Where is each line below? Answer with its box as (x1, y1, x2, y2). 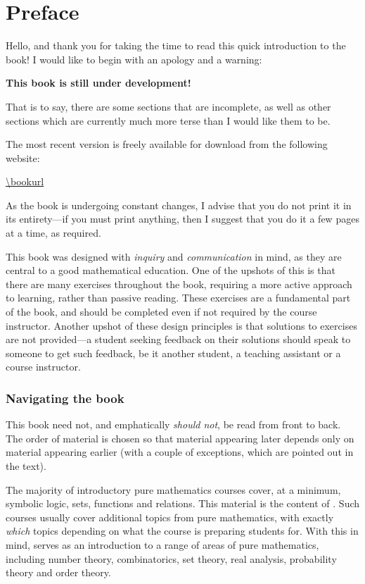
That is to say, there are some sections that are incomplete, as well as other (6, 99, 331, 113)
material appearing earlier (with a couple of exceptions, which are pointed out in (6, 445, 354, 459)
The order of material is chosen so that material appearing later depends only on (6, 430, 354, 445)
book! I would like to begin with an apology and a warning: (6, 51, 262, 66)
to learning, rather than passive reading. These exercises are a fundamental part (6, 290, 351, 305)
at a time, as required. (6, 225, 101, 240)
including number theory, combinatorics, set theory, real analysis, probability (6, 551, 337, 566)
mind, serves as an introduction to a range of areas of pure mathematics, (6, 537, 319, 552)
